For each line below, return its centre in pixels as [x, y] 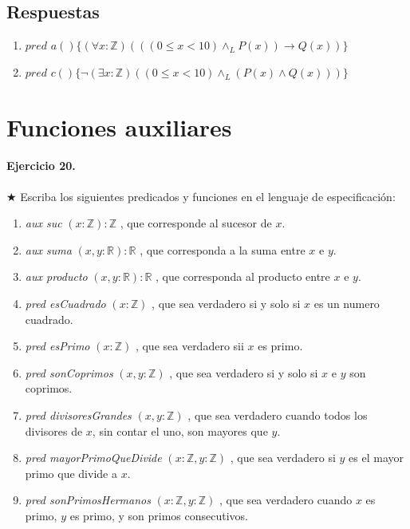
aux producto [56, 276]
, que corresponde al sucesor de [196, 223]
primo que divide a [71, 473]
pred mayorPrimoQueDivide [93, 458]
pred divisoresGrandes [78, 415]
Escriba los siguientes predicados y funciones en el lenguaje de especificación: [208, 196]
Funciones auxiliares [119, 126]
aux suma [48, 249]
